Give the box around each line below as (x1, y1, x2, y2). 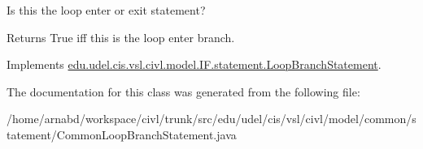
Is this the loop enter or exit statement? (7, 2, 206, 18)
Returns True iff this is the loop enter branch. (7, 28, 235, 45)
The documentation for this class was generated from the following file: (7, 83, 360, 100)
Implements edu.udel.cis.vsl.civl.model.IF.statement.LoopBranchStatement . (7, 56, 382, 73)
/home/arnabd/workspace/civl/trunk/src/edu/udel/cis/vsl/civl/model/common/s (7, 110, 416, 127)
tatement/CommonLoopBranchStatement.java (7, 126, 237, 143)
